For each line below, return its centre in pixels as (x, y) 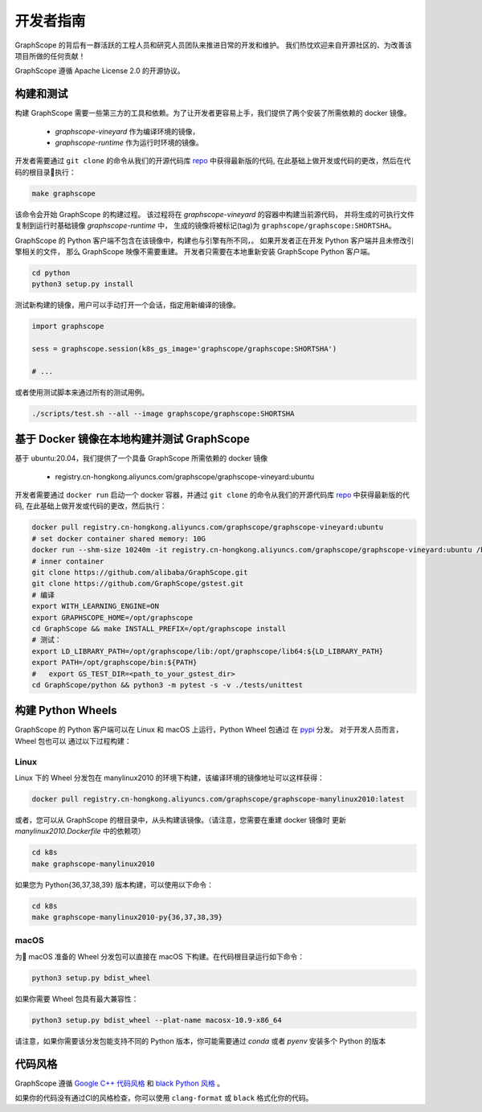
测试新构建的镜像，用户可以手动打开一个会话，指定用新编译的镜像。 (127, 305)
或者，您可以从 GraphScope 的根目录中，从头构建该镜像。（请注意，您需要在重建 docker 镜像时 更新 (180, 819)
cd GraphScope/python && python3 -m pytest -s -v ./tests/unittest (167, 685)
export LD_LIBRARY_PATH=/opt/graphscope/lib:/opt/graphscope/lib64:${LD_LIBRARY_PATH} (208, 651)
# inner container (68, 561)
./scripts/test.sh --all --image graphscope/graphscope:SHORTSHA (163, 413)
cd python (51, 273)
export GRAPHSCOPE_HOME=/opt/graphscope (112, 618)
